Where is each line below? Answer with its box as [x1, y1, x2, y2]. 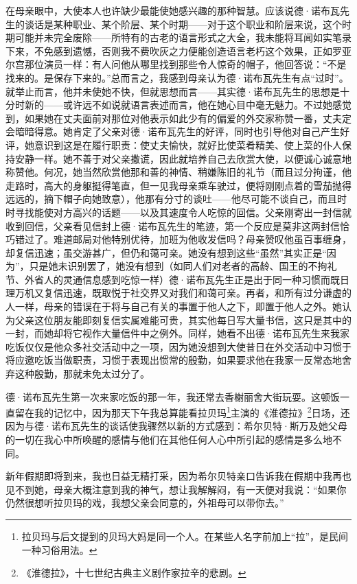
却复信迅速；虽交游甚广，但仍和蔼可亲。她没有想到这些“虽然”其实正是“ [5, 245, 327, 259]
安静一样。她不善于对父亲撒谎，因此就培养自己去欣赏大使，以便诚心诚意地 [14, 151, 352, 165]
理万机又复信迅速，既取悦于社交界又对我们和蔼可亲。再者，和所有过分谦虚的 [5, 285, 352, 300]
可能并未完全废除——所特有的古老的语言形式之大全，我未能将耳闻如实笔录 [14, 30, 352, 45]
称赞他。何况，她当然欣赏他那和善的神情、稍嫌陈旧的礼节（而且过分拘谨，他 [5, 165, 352, 179]
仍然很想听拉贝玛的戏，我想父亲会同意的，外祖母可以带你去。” [5, 495, 284, 510]
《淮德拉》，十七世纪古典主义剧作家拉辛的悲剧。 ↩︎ [21, 565, 246, 580]
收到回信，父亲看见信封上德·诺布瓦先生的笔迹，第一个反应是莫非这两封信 [5, 218, 340, 233]
